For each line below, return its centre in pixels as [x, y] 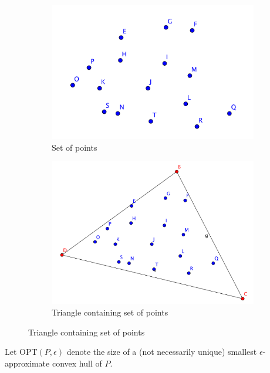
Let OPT [21, 352]
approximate [27, 363]
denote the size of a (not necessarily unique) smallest [162, 352]
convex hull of [77, 363]
